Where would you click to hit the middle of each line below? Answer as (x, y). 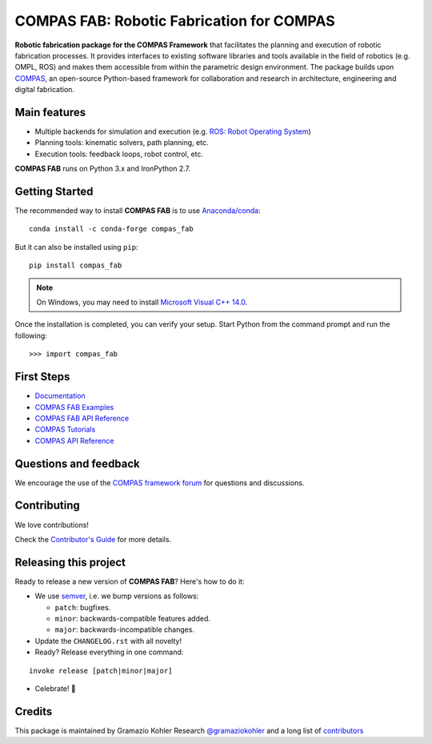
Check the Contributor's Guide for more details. (93, 539)
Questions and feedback (77, 463)
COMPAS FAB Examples (74, 407)
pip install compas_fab (76, 265)
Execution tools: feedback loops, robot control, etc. (119, 154)
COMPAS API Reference (74, 440)
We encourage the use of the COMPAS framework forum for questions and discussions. (160, 483)
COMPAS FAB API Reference (82, 418)
